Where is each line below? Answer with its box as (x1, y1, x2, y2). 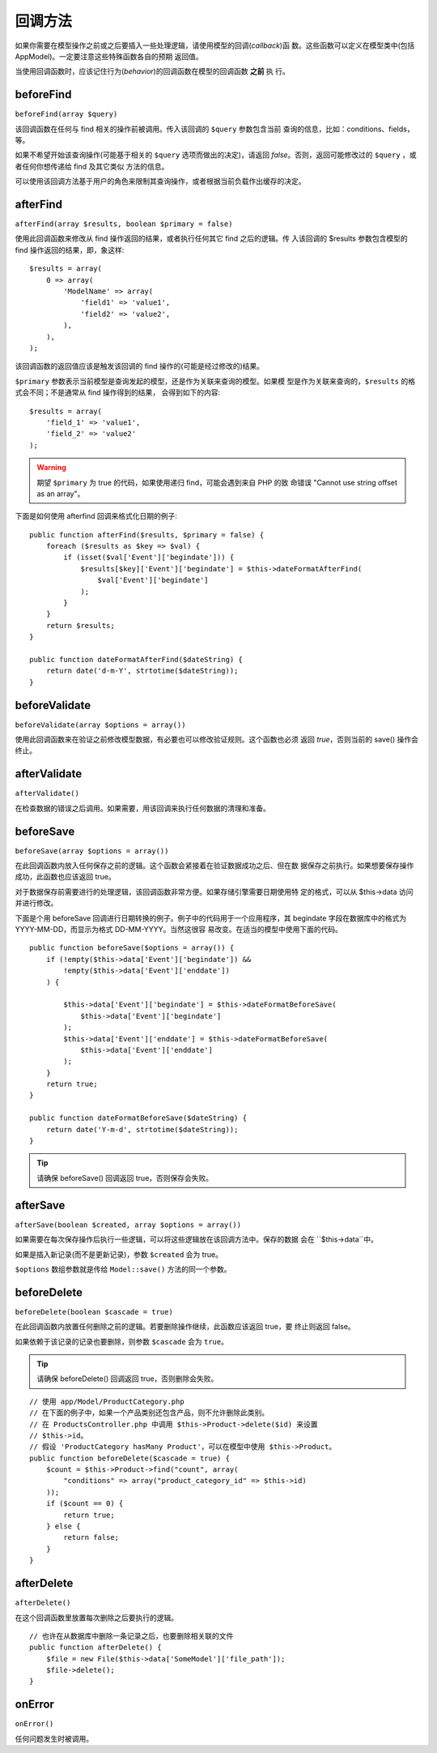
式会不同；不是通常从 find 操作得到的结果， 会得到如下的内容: (15, 387, 221, 397)
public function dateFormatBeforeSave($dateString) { (29, 1114, 247, 1122)
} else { (45, 1522, 81, 1531)
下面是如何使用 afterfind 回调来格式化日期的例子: (15, 511, 177, 521)
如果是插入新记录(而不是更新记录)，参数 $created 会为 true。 (15, 1249, 223, 1259)
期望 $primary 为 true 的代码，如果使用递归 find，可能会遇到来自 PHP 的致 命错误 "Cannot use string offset (36, 477, 398, 487)
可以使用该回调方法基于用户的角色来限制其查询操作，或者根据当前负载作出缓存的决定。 (15, 177, 306, 186)
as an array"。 (36, 489, 85, 498)
